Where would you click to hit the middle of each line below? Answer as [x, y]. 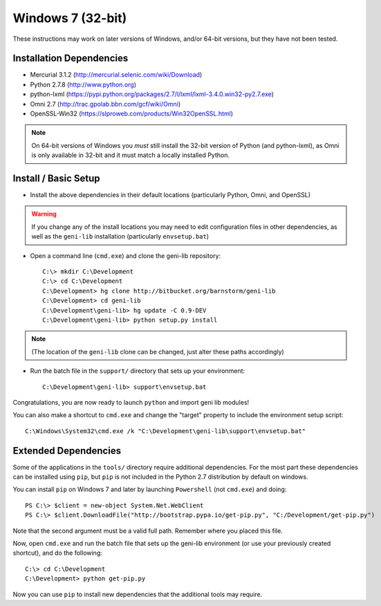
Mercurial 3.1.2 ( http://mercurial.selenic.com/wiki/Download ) [116, 75]
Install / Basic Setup [56, 178]
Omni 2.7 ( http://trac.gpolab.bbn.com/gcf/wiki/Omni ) [105, 104]
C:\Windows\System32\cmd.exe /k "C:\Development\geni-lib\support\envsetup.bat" [166, 431]
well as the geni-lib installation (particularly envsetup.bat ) [120, 237]
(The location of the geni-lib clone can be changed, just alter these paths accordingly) [158, 351]
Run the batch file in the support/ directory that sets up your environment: [138, 371]
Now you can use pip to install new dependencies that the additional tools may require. [138, 594]
